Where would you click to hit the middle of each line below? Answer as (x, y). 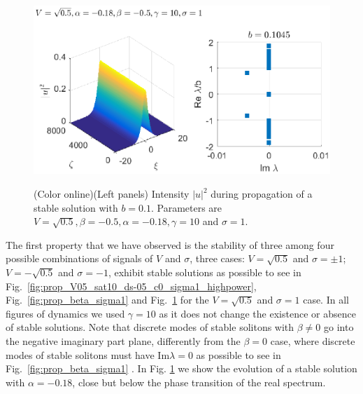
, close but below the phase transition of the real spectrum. (199, 382)
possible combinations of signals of (79, 258)
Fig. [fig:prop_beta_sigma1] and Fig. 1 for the (107, 300)
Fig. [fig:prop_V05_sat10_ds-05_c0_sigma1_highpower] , (131, 286)
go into (339, 327)
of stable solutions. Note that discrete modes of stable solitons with (150, 327)
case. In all (326, 300)
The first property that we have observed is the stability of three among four (170, 244)
